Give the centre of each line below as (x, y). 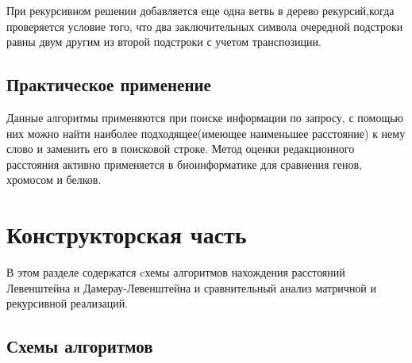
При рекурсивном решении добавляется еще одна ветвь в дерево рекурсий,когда (200, 10)
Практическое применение (109, 84)
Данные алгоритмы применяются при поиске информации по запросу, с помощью (205, 117)
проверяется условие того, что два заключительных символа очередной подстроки (205, 26)
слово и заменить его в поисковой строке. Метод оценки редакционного (181, 149)
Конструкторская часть (127, 234)
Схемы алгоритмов (80, 346)
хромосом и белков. (54, 180)
